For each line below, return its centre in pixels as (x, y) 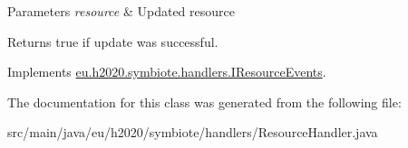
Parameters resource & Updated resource (121, 11)
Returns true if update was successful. (113, 41)
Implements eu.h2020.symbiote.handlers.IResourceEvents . (167, 72)
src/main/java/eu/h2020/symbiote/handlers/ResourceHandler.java (193, 132)
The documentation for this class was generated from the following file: (204, 102)
